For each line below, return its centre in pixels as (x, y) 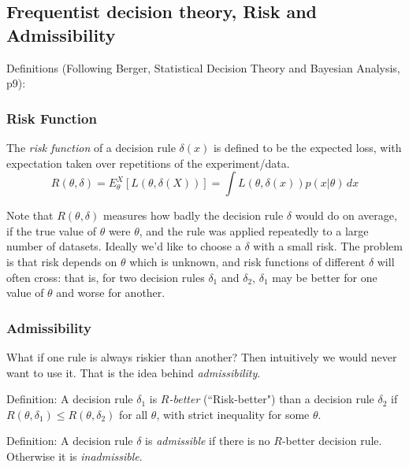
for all (133, 414)
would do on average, (346, 215)
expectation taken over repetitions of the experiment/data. (148, 163)
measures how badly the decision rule (193, 215)
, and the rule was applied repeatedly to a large (254, 230)
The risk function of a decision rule (91, 147)
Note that (30, 215)
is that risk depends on (62, 261)
